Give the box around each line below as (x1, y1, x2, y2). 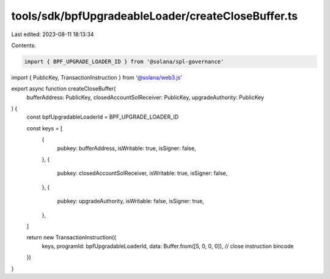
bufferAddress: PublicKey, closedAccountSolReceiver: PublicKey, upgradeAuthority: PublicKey (26, 94, 265, 101)
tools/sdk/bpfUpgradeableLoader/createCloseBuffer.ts (11, 9, 298, 23)
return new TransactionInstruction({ (26, 234, 117, 241)
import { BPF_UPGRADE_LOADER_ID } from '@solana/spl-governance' (24, 58, 224, 65)
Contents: (11, 42, 36, 49)
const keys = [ (26, 124, 63, 132)
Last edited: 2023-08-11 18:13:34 (11, 31, 94, 38)
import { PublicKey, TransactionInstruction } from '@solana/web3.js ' (11, 73, 183, 81)
